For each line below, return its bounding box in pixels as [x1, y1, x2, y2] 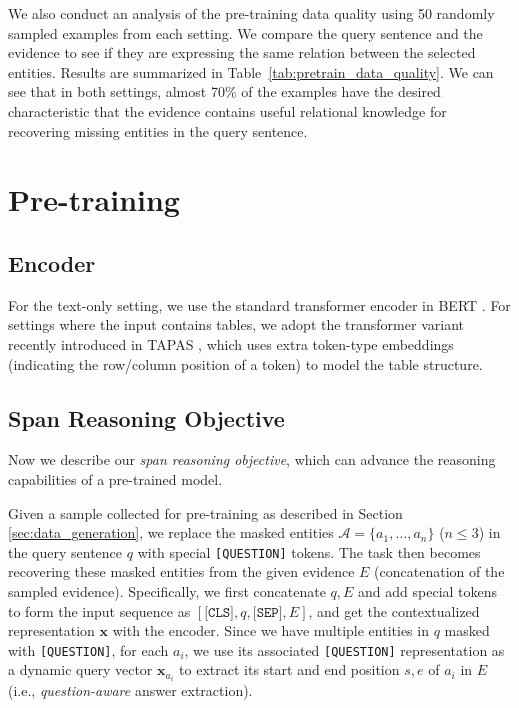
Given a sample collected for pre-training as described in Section [8, 502, 403, 523]
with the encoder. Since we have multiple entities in [112, 620, 429, 641]
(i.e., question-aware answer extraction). [8, 680, 253, 701]
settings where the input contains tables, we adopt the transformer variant [8, 314, 464, 335]
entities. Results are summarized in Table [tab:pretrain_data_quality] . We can [8, 61, 494, 82]
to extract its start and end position [179, 659, 400, 680]
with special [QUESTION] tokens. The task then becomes [137, 541, 481, 562]
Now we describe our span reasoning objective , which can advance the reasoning [8, 449, 496, 470]
